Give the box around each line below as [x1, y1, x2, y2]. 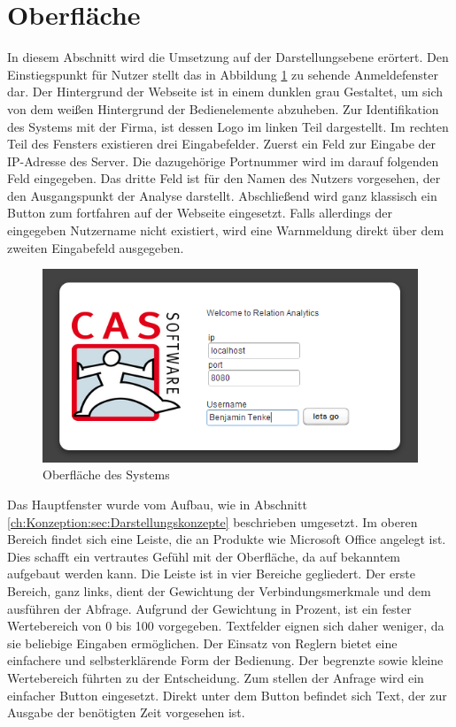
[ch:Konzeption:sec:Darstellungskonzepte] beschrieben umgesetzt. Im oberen [7, 512, 418, 531]
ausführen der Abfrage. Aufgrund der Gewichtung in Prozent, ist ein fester [7, 599, 412, 617]
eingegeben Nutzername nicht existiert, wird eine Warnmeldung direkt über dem [7, 221, 444, 240]
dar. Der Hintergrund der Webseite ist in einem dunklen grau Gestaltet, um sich [7, 82, 444, 101]
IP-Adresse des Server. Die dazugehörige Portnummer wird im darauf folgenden [7, 151, 439, 170]
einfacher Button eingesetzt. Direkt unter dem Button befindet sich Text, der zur [7, 685, 447, 704]
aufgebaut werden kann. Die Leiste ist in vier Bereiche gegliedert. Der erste [7, 564, 415, 583]
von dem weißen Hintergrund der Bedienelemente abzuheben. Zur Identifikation [7, 99, 439, 118]
